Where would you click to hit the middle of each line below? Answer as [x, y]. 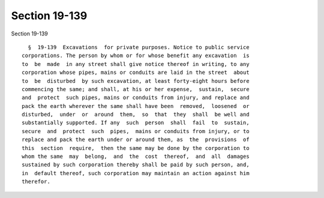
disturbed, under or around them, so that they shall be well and [136, 115]
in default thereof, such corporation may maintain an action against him [136, 173]
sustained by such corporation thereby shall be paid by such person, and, [136, 165]
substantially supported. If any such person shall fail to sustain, [136, 123]
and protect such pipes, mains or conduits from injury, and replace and [136, 98]
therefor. [36, 182]
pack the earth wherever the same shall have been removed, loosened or [136, 106]
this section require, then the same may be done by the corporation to [136, 148]
